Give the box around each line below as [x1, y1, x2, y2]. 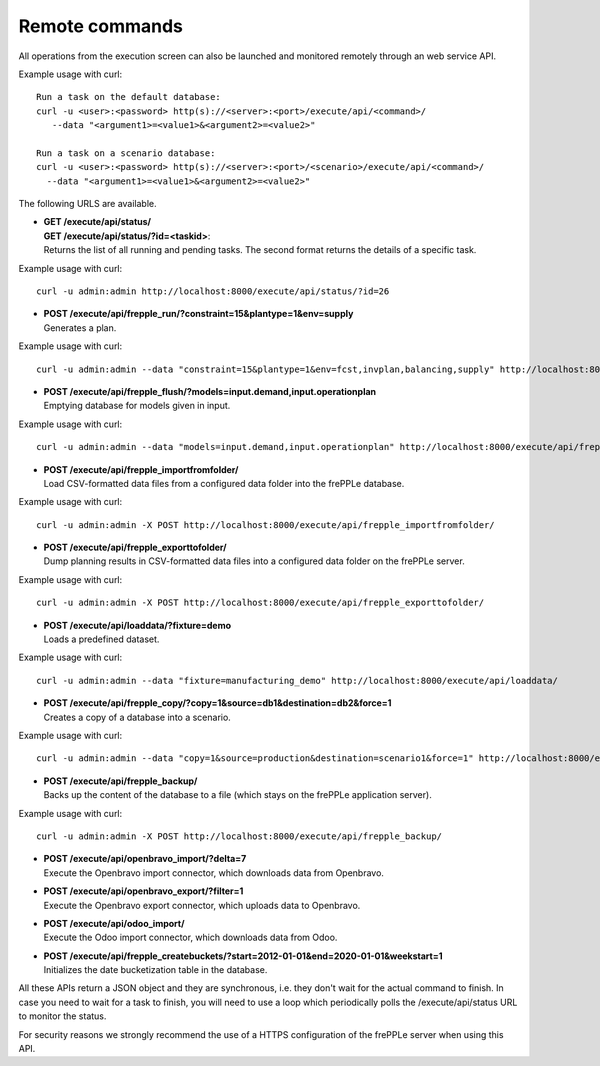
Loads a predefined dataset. [43, 633, 160, 645]
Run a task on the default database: [36, 91, 222, 103]
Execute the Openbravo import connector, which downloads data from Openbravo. [43, 866, 385, 879]
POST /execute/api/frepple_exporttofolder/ [43, 541, 227, 554]
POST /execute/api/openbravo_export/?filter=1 [43, 885, 244, 897]
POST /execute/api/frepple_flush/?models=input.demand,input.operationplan [43, 385, 377, 397]
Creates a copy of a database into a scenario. [43, 711, 232, 723]
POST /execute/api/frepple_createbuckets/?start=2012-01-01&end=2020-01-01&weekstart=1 [43, 950, 444, 962]
